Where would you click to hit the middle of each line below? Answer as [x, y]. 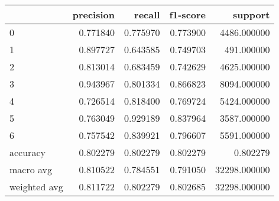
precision [93, 14]
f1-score [188, 14]
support [252, 14]
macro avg [31, 169]
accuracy [27, 152]
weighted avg [36, 187]
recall [147, 14]
